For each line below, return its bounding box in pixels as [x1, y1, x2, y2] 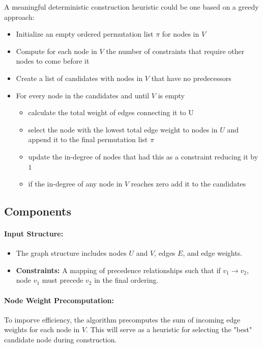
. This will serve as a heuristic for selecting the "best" [86, 324, 252, 335]
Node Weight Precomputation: [4, 295, 114, 305]
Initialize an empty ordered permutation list [16, 29, 154, 39]
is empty [158, 90, 185, 100]
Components [4, 203, 71, 219]
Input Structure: [4, 228, 64, 239]
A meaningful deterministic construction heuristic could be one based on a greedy [4, 2, 259, 12]
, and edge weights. [183, 248, 243, 258]
